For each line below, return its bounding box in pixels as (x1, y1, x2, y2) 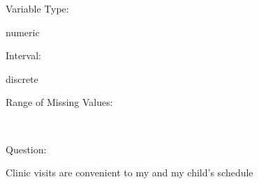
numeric (6, 24, 40, 39)
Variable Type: (6, 1, 69, 15)
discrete (6, 71, 38, 86)
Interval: (6, 48, 41, 63)
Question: (6, 141, 47, 156)
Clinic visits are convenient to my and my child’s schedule (6, 165, 253, 180)
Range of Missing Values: (6, 95, 113, 109)
